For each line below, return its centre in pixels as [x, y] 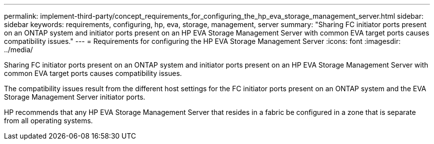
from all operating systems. [49, 121]
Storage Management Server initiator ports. [75, 97]
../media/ [19, 50]
